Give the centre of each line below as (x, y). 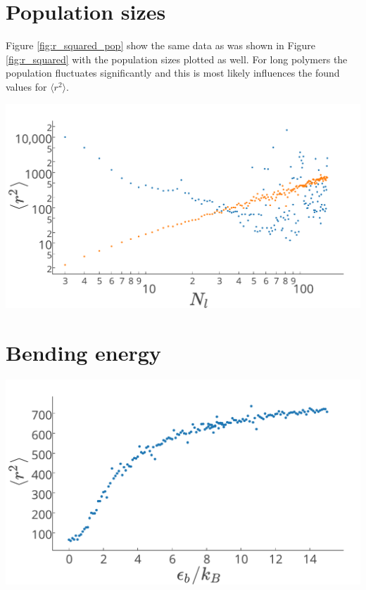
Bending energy (83, 353)
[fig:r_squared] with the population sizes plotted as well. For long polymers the (177, 59)
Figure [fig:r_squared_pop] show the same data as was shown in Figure (161, 45)
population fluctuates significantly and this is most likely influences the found (173, 73)
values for (26, 86)
